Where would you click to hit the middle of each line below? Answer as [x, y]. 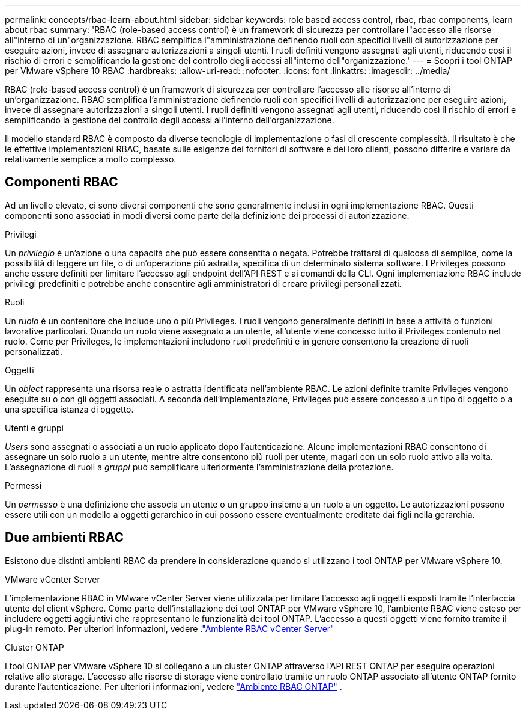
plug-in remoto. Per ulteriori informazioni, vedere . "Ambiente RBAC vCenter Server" [170, 628]
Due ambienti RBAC [64, 538]
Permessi [23, 485]
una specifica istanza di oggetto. [69, 409]
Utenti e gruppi [34, 428]
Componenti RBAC [62, 182]
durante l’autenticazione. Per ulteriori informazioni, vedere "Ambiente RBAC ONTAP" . [174, 686]
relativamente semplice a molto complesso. [91, 159]
